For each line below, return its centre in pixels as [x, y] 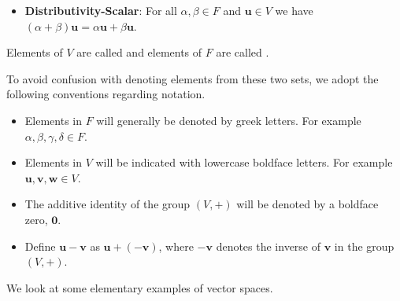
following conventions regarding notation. [106, 94]
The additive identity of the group [107, 204]
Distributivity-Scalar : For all [101, 10]
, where [176, 246]
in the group [364, 246]
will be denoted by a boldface [307, 204]
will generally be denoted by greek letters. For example [229, 120]
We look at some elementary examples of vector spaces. [140, 287]
